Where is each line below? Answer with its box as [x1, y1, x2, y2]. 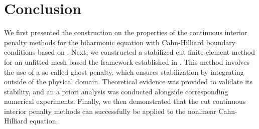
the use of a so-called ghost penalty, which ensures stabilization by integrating [4, 66, 244, 77]
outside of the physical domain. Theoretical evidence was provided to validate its [4, 76, 253, 87]
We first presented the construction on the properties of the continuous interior [4, 27, 247, 38]
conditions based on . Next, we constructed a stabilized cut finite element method [4, 47, 255, 57]
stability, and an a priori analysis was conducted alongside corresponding [4, 86, 228, 96]
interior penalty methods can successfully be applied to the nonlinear [4, 105, 216, 116]
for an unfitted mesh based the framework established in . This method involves [4, 56, 250, 67]
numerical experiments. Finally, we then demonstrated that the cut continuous [4, 96, 246, 106]
